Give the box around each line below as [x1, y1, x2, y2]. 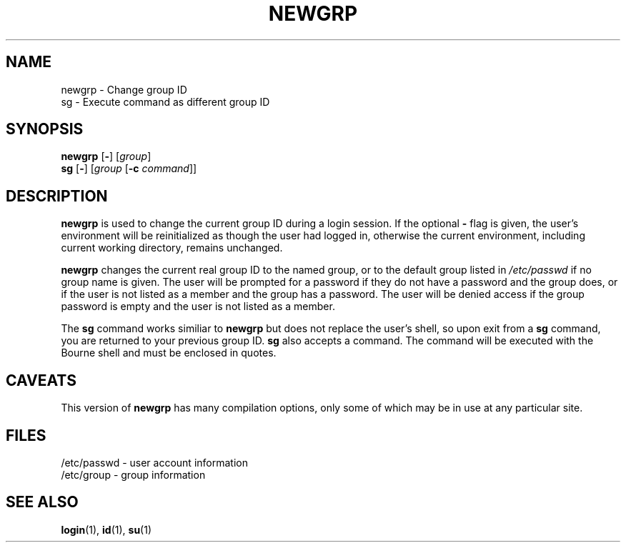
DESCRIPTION [6, 186, 108, 205]
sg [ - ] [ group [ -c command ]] [61, 162, 197, 175]
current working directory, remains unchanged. [61, 241, 283, 254]
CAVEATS [6, 371, 76, 389]
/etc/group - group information [61, 468, 206, 481]
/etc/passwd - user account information [61, 456, 248, 469]
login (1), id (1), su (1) [61, 523, 152, 536]
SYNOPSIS [6, 120, 84, 139]
